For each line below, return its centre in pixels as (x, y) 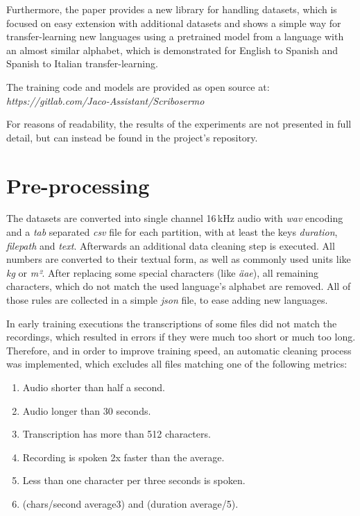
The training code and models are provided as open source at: (138, 86)
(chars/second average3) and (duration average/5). (130, 503)
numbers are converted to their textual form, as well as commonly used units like (179, 259)
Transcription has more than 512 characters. (117, 434)
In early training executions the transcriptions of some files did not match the (172, 323)
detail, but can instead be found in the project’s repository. (132, 137)
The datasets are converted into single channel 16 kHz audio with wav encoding (175, 218)
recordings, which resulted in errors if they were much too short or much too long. (181, 337)
